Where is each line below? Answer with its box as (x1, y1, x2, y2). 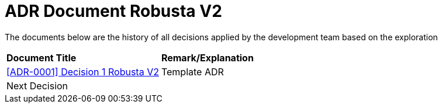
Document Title (6, 51, 77, 64)
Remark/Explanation (161, 51, 254, 64)
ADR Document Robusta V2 (5, 1, 222, 21)
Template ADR (161, 65, 224, 78)
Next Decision (6, 79, 68, 92)
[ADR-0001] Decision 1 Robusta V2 (6, 65, 159, 78)
